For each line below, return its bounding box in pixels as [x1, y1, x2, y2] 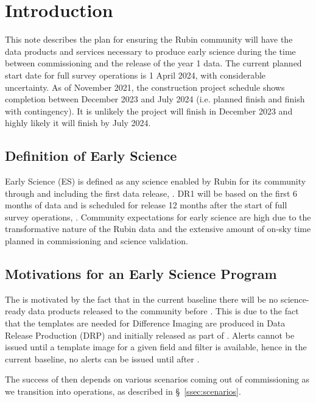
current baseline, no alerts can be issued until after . [5, 352, 200, 365]
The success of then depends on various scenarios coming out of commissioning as [5, 373, 310, 386]
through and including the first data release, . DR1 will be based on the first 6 [5, 186, 297, 199]
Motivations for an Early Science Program [5, 264, 277, 283]
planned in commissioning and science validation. [5, 234, 188, 247]
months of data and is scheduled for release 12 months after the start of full [5, 199, 287, 211]
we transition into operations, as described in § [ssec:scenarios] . [5, 385, 241, 397]
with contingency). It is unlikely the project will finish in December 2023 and [5, 104, 293, 117]
